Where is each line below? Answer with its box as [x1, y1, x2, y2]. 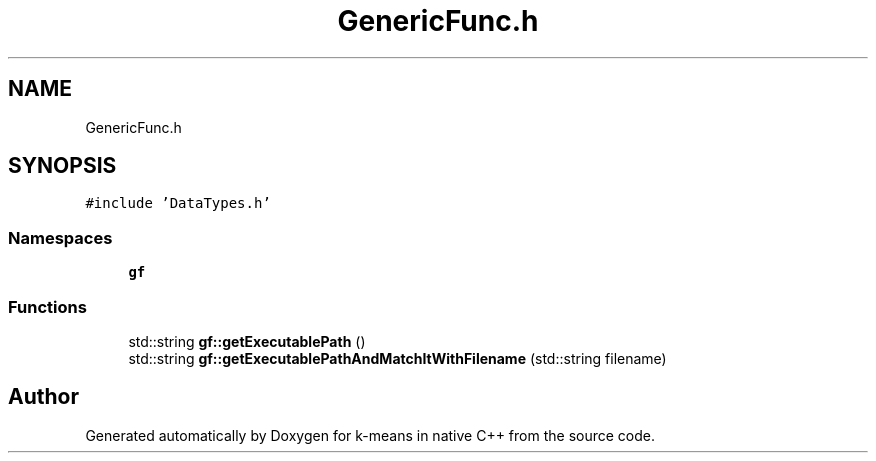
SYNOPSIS [8, 153, 117, 179]
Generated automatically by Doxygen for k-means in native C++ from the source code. [85, 426, 655, 444]
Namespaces [8, 227, 113, 248]
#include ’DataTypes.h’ [85, 195, 271, 212]
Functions [8, 296, 87, 317]
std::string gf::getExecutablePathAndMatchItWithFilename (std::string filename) [128, 349, 667, 367]
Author [8, 384, 79, 410]
